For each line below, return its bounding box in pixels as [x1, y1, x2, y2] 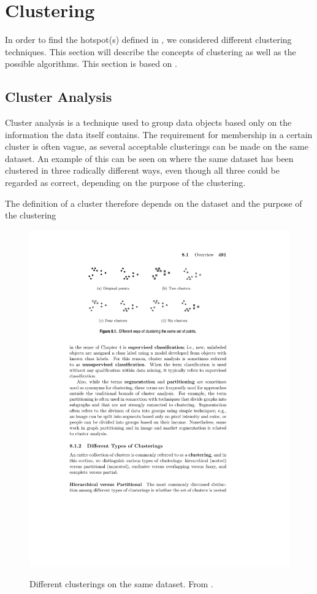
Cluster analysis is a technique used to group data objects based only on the [5, 116, 292, 129]
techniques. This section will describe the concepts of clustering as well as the [5, 45, 296, 58]
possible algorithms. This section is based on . [5, 57, 177, 70]
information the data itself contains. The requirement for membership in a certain [5, 128, 313, 141]
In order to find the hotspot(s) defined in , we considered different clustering [5, 33, 292, 46]
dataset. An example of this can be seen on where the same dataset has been [5, 152, 294, 164]
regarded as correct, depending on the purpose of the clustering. [5, 176, 246, 189]
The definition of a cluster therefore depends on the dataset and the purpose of [5, 196, 302, 209]
